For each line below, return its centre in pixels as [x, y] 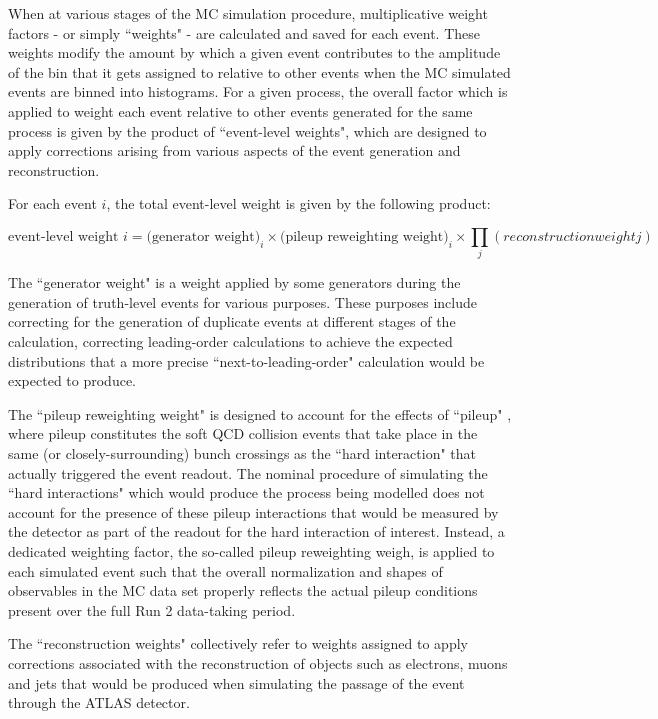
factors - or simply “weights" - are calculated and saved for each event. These [244, 32]
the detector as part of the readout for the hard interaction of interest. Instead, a [256, 531]
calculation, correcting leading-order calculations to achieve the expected [230, 341]
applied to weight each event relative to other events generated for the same [240, 110]
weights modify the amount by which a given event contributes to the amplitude [254, 52]
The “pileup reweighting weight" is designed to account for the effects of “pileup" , [260, 413]
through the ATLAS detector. [99, 702]
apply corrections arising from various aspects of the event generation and [234, 150]
